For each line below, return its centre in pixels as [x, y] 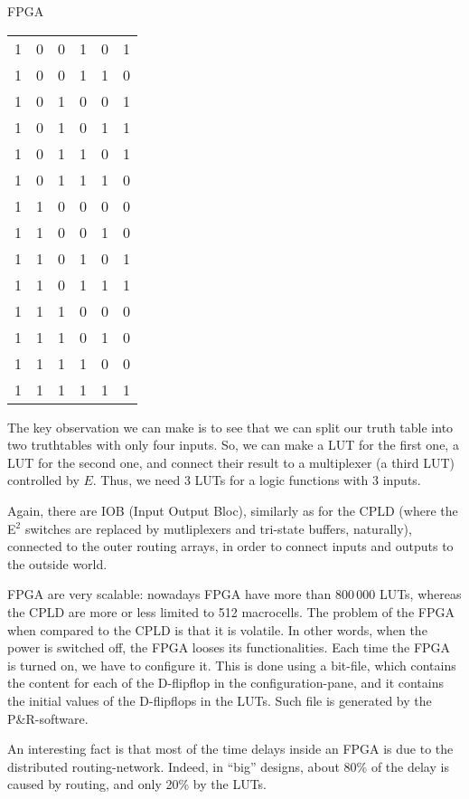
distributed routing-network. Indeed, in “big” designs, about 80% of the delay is [228, 766]
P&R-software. [48, 718]
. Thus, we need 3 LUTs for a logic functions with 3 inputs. [257, 480]
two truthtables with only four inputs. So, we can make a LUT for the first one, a [233, 445]
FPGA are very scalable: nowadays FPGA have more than [169, 594]
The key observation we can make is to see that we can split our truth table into [230, 427]
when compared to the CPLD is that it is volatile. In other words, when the [217, 629]
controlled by [43, 480]
